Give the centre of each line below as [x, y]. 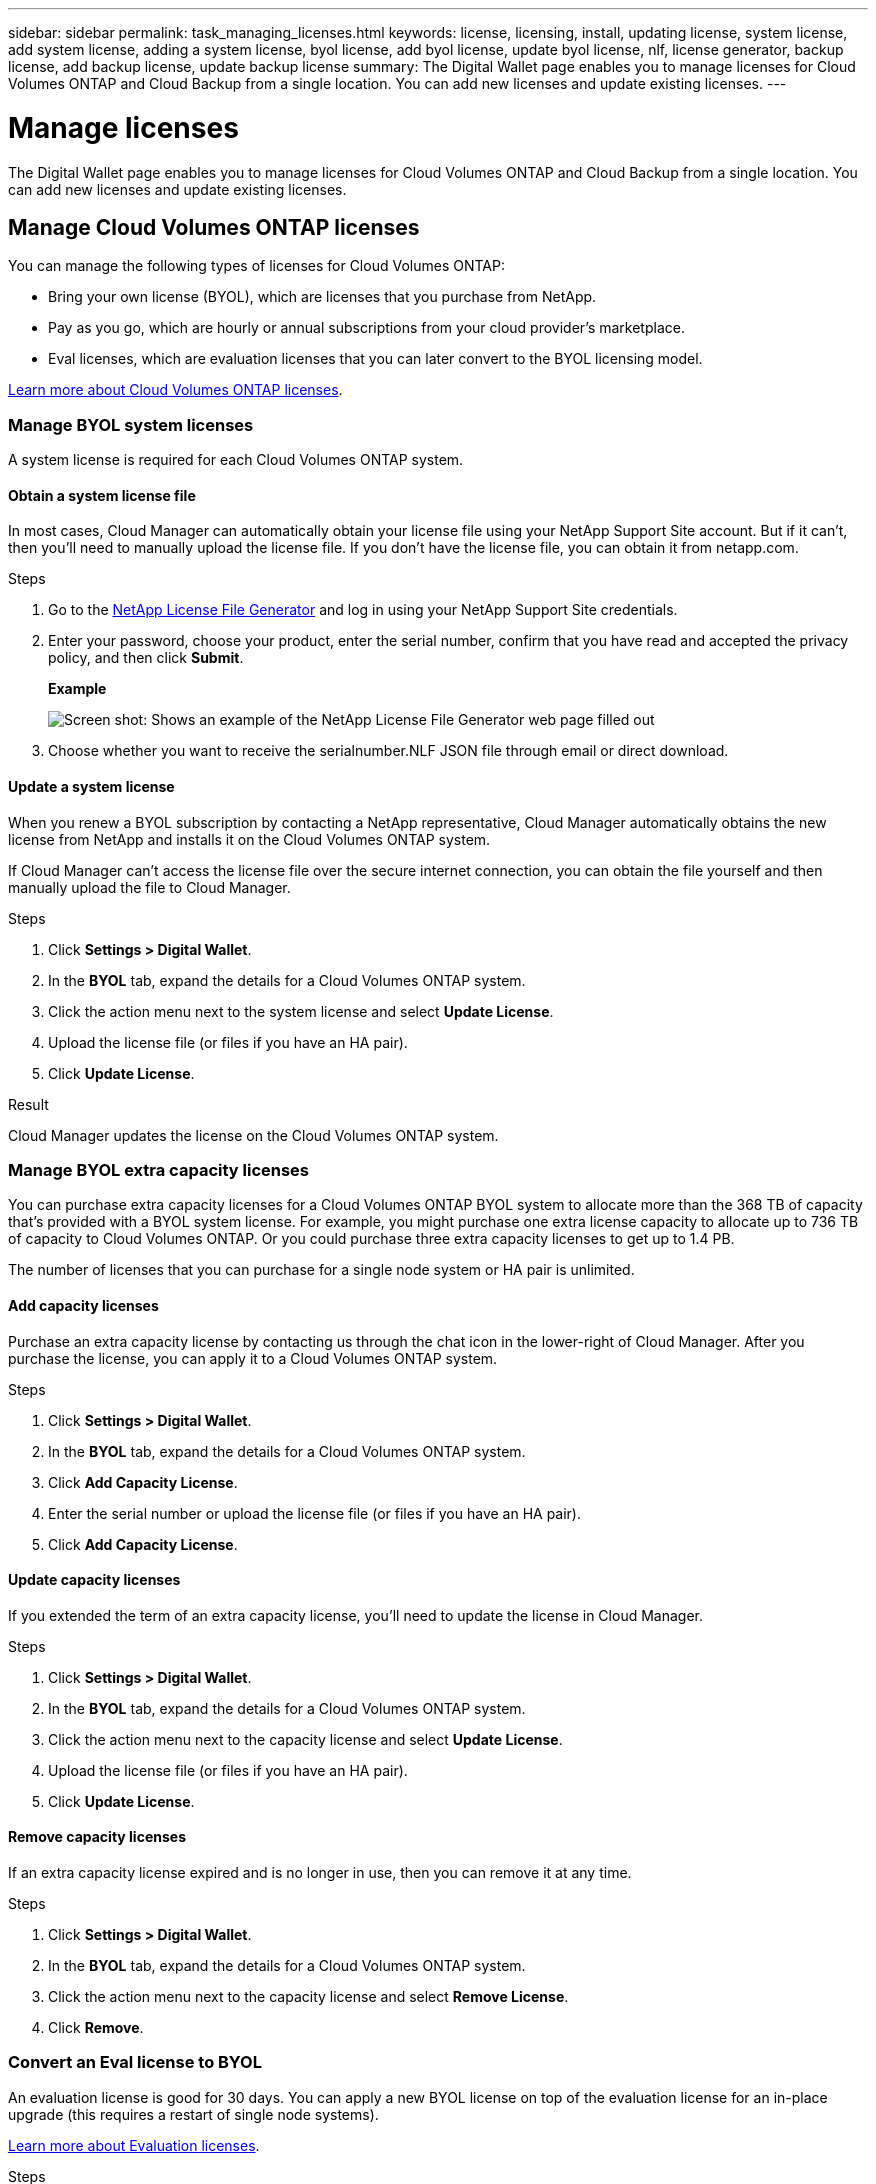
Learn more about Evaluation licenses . [134, 2145]
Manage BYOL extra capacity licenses [159, 1169]
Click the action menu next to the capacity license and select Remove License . [308, 1996]
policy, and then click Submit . [146, 658]
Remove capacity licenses [97, 1837]
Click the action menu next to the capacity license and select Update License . [305, 1739]
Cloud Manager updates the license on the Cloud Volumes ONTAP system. [253, 1135]
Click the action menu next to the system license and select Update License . [301, 1011]
